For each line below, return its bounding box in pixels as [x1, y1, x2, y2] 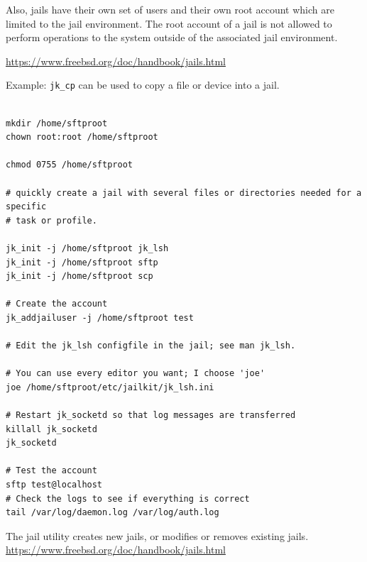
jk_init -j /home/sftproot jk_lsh [6, 243, 169, 253]
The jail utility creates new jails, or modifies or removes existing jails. [6, 528, 309, 543]
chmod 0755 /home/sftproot [6, 160, 133, 170]
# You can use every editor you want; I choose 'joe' [6, 368, 265, 379]
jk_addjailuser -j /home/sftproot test [6, 312, 194, 323]
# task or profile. [6, 215, 97, 226]
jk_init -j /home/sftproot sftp [6, 257, 158, 268]
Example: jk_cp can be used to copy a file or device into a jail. [6, 77, 280, 92]
